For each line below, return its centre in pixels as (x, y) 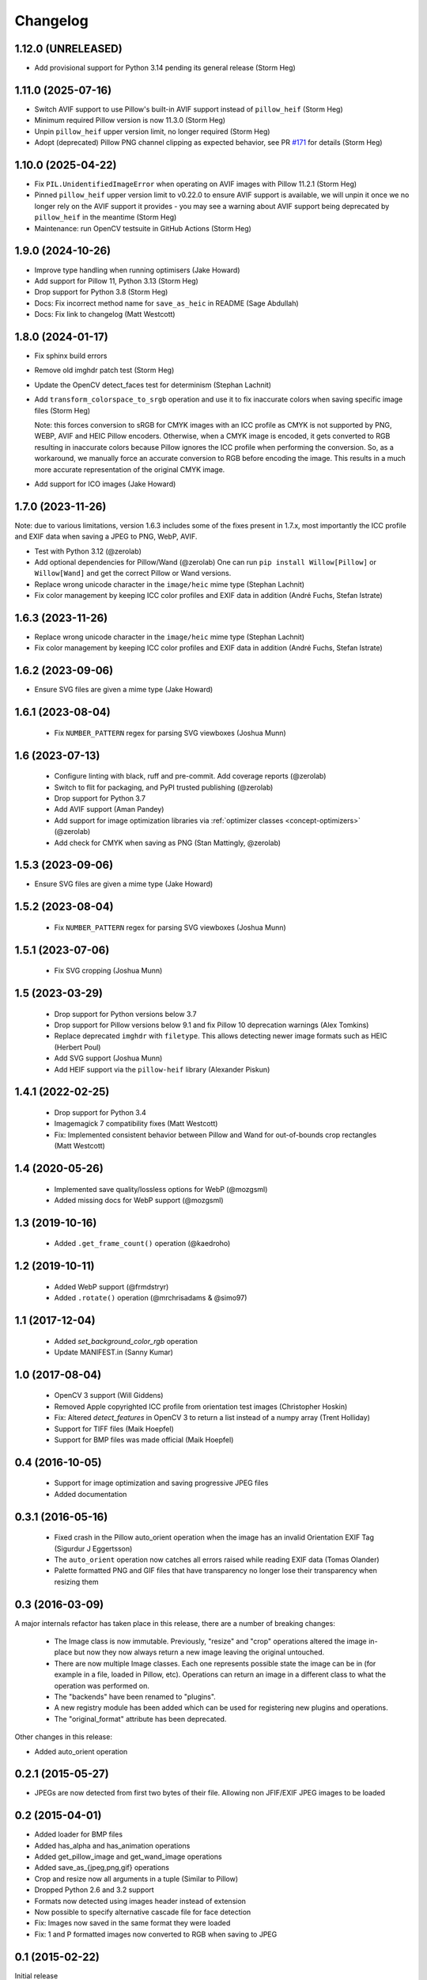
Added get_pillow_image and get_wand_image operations (128, 1856)
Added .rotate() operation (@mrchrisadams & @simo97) (151, 1298)
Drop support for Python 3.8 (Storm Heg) (101, 292)
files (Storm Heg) (62, 410)
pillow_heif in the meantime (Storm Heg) (106, 217)
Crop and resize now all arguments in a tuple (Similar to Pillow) (136, 1879)
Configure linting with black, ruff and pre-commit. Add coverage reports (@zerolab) (190, 776)
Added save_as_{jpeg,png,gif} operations (102, 1868)
